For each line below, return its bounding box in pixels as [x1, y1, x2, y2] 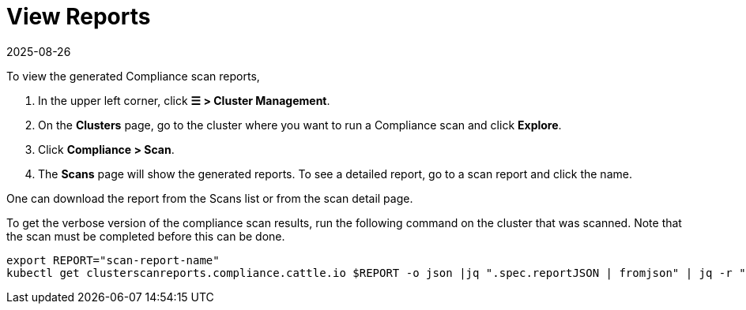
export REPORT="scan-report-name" [6, 253, 220, 267]
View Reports [6, 3, 151, 30]
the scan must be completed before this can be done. [6, 229, 285, 243]
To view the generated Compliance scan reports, [6, 69, 260, 83]
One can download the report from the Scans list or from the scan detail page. [6, 191, 413, 205]
